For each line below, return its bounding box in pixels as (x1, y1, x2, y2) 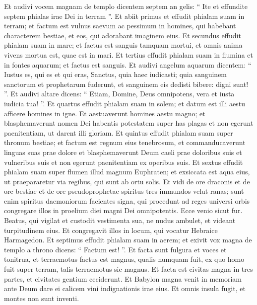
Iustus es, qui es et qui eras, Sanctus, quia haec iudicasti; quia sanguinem (4, 69, 227, 79)
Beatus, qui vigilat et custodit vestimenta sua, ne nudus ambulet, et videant (4, 215, 236, 226)
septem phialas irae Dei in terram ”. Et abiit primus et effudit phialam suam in (4, 10, 245, 21)
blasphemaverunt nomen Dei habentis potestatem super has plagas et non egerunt (4, 118, 254, 128)
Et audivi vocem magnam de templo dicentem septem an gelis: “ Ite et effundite (4, 1, 248, 11)
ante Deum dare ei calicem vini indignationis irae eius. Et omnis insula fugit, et (4, 283, 246, 294)
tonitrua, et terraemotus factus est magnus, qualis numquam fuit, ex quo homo (4, 254, 245, 264)
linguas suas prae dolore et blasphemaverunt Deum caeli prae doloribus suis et (4, 147, 242, 157)
